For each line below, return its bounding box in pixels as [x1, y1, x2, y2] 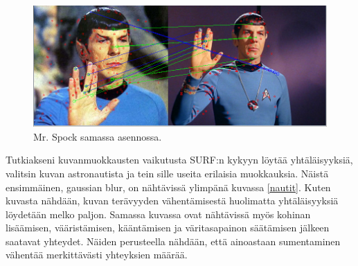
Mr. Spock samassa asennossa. [33, 129, 162, 143]
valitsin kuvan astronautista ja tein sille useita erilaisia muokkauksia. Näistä [6, 166, 329, 180]
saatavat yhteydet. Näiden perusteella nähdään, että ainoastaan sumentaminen [6, 233, 341, 248]
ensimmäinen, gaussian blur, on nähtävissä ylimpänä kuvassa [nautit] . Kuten [6, 179, 331, 194]
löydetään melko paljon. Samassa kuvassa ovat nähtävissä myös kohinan [6, 206, 311, 221]
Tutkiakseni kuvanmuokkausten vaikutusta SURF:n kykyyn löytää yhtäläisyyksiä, [6, 152, 353, 167]
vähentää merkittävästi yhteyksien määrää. [6, 247, 188, 262]
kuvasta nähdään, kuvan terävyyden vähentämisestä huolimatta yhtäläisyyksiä [6, 193, 339, 208]
